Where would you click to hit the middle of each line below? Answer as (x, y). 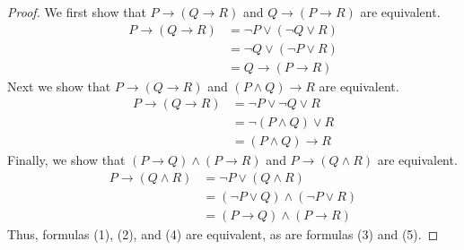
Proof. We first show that (77, 12)
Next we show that (59, 86)
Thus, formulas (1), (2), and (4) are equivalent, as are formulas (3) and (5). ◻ (223, 234)
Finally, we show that (66, 160)
